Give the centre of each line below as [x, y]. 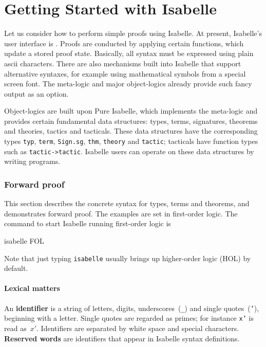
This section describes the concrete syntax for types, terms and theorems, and [127, 203]
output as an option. [36, 93]
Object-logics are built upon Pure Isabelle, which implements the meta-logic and [131, 111]
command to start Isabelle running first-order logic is [88, 223]
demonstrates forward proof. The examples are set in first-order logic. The [121, 213]
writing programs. [32, 161]
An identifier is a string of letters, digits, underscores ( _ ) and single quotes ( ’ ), [132, 308]
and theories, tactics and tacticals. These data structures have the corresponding [131, 131]
